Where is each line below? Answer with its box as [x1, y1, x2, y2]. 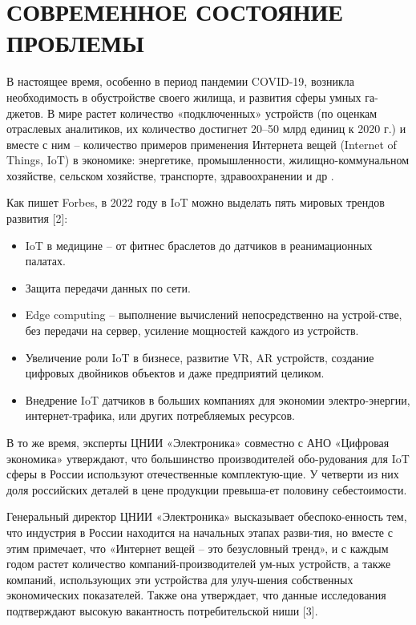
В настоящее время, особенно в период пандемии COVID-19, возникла [6, 73, 354, 90]
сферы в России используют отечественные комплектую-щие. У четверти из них [6, 466, 399, 482]
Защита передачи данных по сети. [25, 279, 191, 296]
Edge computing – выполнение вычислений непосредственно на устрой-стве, [25, 306, 402, 323]
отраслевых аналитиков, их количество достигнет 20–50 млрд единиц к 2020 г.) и [6, 120, 406, 137]
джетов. [6, 104, 44, 121]
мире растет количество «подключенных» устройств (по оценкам [58, 104, 378, 121]
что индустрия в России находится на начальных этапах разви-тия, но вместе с [6, 523, 393, 540]
